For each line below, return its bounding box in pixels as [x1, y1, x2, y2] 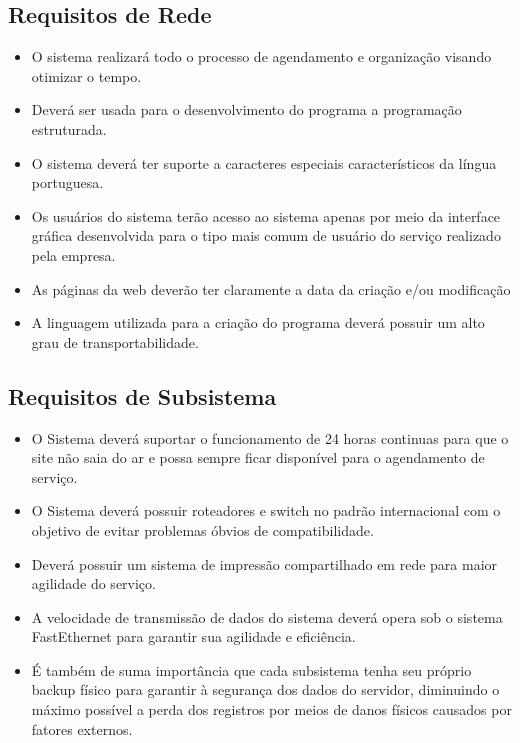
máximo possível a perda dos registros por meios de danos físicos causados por [31, 699, 512, 720]
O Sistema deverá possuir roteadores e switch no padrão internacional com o [31, 500, 501, 521]
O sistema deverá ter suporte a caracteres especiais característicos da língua [31, 152, 497, 173]
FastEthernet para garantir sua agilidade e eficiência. [31, 626, 356, 647]
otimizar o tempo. [31, 65, 142, 86]
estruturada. [31, 118, 107, 139]
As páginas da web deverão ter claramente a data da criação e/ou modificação [31, 278, 511, 299]
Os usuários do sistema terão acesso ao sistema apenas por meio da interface [31, 205, 501, 226]
